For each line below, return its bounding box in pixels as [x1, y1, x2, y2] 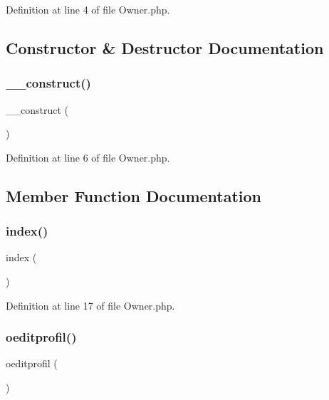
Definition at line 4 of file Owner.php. [6, 2, 170, 16]
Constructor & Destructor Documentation [6, 36, 324, 58]
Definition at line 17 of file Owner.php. [6, 298, 175, 312]
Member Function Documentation [6, 184, 262, 206]
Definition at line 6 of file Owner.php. [6, 149, 170, 164]
